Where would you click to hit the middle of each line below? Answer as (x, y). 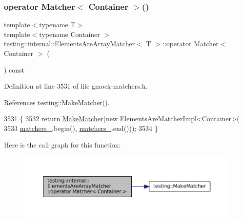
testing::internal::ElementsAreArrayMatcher (70, 44)
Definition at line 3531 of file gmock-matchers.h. (76, 86)
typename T (57, 25)
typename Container (70, 34)
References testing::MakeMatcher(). (57, 102)
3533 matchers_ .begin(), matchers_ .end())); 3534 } (81, 128)
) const (14, 69)
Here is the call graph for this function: (62, 144)
